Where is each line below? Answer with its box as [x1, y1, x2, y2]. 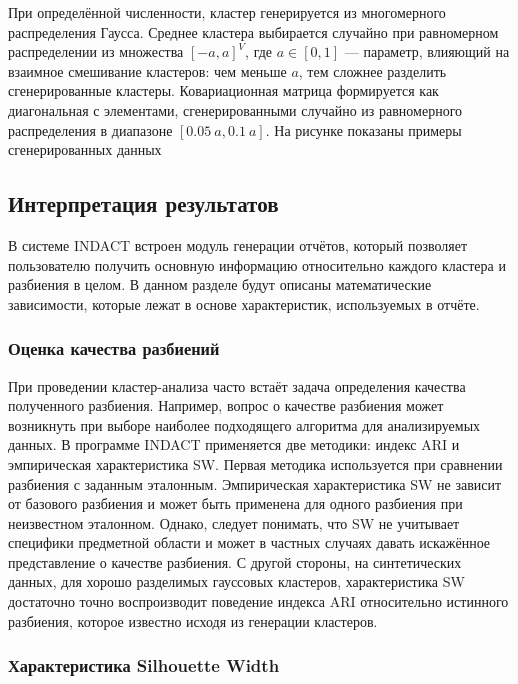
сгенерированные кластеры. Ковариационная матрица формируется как [8, 80, 439, 101]
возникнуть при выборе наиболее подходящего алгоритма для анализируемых [8, 414, 481, 435]
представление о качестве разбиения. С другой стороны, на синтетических [8, 551, 462, 572]
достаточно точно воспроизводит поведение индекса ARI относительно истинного [8, 591, 509, 612]
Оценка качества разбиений [8, 336, 220, 361]
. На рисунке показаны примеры [265, 119, 462, 140]
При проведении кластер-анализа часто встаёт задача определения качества [8, 375, 466, 396]
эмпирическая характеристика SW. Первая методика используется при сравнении [8, 453, 503, 474]
